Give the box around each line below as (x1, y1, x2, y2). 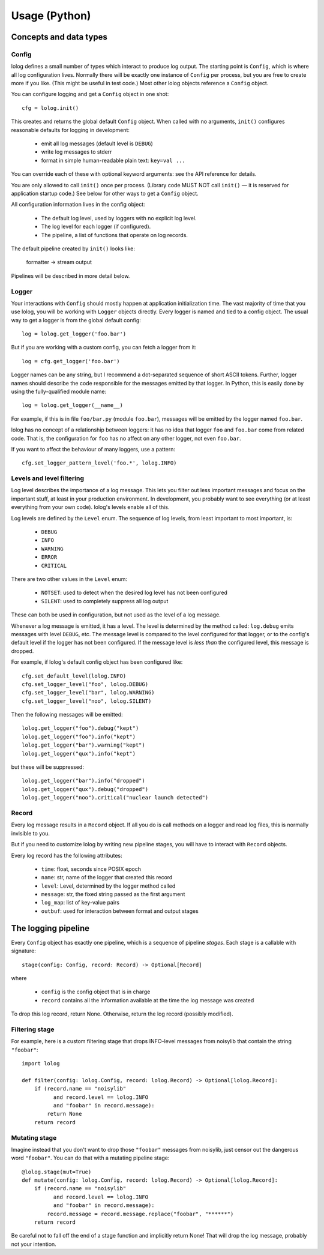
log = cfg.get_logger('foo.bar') (22, 358, 120, 364)
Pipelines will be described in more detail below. (11, 272, 130, 279)
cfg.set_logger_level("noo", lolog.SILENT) (22, 697, 152, 705)
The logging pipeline (11, 923, 90, 933)
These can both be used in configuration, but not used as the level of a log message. (11, 611, 221, 618)
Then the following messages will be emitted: (11, 711, 123, 718)
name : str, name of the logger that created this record (41, 874, 173, 881)
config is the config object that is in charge (41, 988, 151, 996)
